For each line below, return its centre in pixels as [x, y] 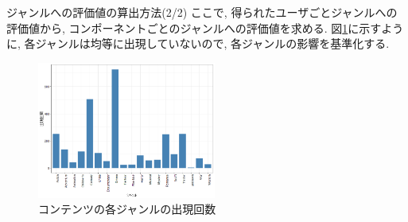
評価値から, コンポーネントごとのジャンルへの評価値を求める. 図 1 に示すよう [205, 27]
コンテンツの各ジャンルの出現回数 [127, 209]
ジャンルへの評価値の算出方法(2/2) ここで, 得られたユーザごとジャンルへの [202, 12]
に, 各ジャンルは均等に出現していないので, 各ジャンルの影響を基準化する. [198, 43]
